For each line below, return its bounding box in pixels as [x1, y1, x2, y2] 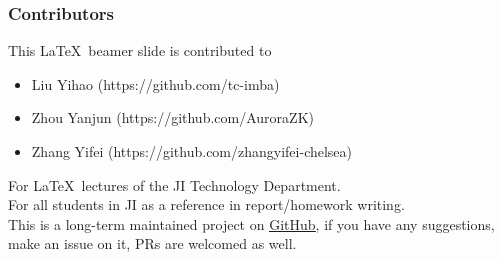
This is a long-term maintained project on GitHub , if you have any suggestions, [8, 213, 495, 234]
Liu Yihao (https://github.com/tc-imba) [31, 73, 280, 94]
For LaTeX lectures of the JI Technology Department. [8, 174, 341, 195]
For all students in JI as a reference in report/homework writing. [8, 194, 405, 215]
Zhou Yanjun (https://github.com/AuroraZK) [31, 107, 314, 128]
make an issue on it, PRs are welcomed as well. [8, 233, 297, 254]
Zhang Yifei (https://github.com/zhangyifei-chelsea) [31, 141, 353, 161]
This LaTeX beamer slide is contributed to [8, 40, 272, 61]
